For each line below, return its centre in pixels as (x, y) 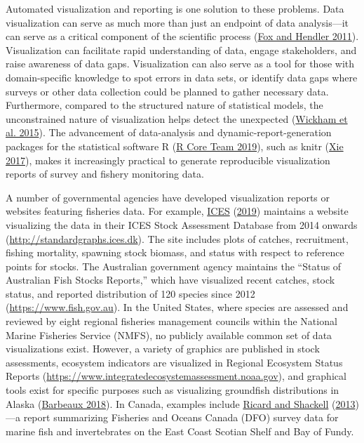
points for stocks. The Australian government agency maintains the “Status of (174, 266)
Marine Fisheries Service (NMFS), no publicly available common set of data (169, 335)
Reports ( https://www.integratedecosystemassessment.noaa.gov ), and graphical (176, 376)
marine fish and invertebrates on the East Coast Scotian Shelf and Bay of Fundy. (180, 431)
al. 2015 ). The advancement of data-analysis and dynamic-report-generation (169, 132)
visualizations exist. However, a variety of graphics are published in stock (163, 349)
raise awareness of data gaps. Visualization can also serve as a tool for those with (180, 64)
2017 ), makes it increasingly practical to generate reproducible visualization (168, 160)
